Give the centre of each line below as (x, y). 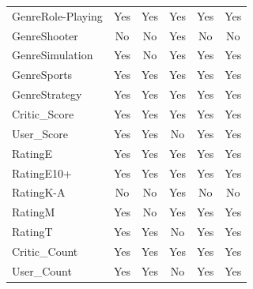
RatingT (32, 232)
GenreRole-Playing (57, 15)
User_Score (40, 133)
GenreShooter (45, 35)
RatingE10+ (42, 173)
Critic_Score (43, 113)
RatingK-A (39, 192)
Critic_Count (45, 251)
